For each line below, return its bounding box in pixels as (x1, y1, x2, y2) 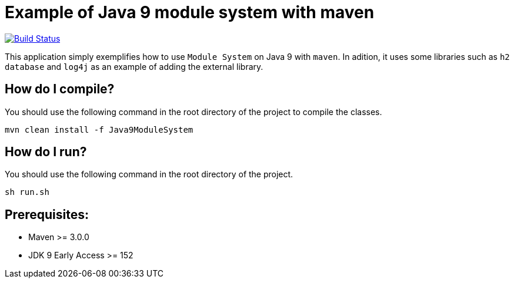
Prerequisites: (5, 207, 89, 222)
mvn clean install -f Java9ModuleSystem (5, 124, 193, 134)
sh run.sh (5, 187, 49, 197)
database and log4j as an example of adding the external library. (5, 61, 263, 72)
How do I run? (5, 144, 87, 160)
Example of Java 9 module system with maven (5, 2, 375, 22)
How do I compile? (5, 82, 115, 97)
